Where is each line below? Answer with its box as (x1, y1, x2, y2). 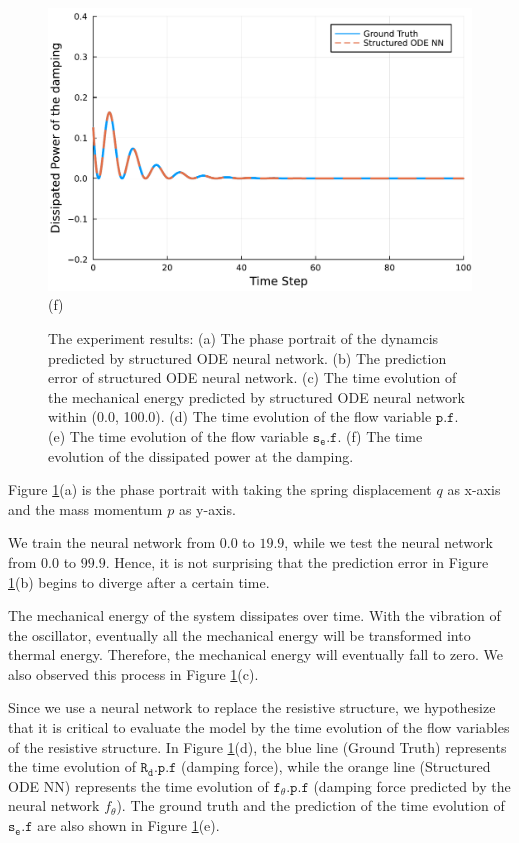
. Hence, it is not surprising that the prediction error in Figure (105, 551, 489, 572)
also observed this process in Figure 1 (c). (8, 663, 259, 684)
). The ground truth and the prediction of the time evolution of (116, 795, 505, 816)
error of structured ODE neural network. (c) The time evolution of (48, 367, 457, 388)
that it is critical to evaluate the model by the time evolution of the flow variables (8, 717, 510, 738)
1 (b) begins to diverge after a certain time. (8, 571, 270, 592)
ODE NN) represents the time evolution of (8, 775, 269, 796)
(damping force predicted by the (313, 775, 511, 796)
